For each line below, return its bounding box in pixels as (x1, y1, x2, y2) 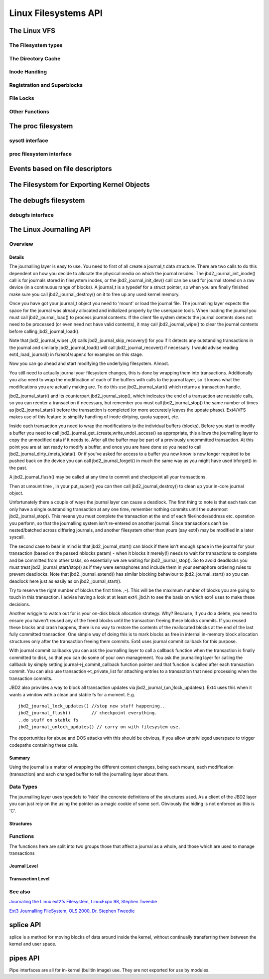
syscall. (9, 534, 25, 540)
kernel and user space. (9, 941, 57, 947)
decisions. (9, 601, 30, 607)
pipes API (9, 954, 40, 962)
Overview (9, 241, 33, 248)
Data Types (9, 783, 37, 790)
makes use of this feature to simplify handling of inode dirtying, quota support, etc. (9, 414, 179, 420)
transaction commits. (9, 675, 52, 681)
